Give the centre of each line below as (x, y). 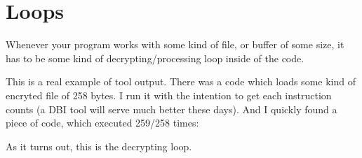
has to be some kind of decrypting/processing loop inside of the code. (155, 58)
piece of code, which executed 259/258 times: (102, 123)
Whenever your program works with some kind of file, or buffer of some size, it (175, 44)
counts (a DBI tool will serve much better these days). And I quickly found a (172, 109)
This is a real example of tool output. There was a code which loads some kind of (181, 81)
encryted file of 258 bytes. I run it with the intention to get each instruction (169, 95)
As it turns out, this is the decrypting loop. (99, 146)
